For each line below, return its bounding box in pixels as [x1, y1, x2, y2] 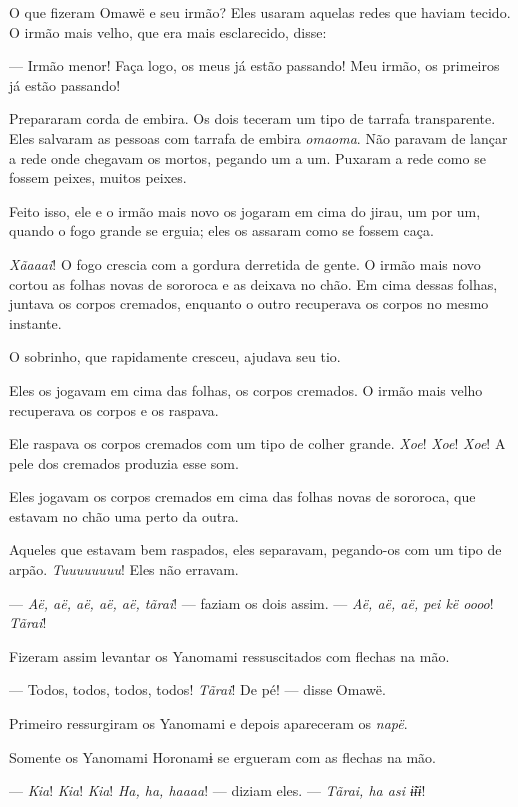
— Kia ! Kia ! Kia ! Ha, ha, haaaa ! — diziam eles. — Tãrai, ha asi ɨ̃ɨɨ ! [9, 780, 426, 801]
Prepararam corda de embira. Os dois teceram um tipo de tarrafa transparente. [9, 108, 496, 129]
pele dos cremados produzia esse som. [9, 452, 239, 473]
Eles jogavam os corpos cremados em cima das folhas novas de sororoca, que [9, 486, 476, 507]
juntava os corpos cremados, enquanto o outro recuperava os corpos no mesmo [9, 293, 489, 314]
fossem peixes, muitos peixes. [9, 167, 187, 188]
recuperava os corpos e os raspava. [9, 399, 219, 420]
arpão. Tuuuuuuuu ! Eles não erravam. [9, 559, 239, 580]
